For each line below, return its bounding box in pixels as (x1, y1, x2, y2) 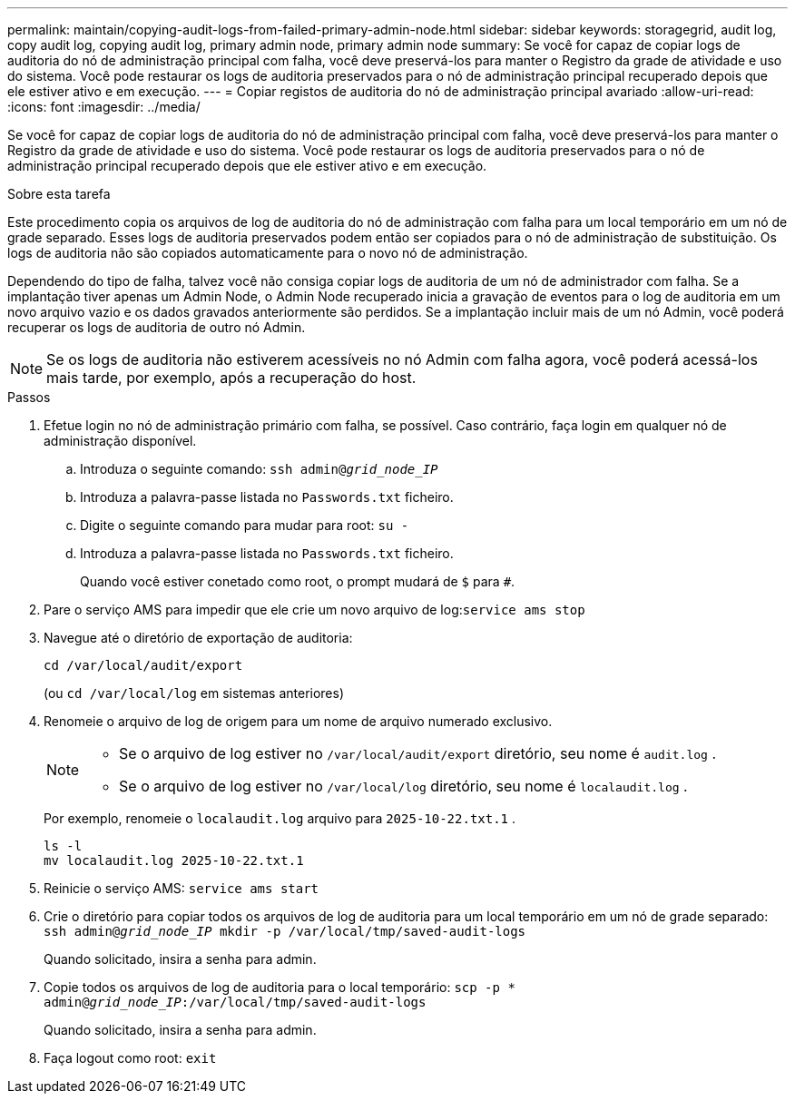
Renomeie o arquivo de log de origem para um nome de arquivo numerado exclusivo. (44, 713, 553, 729)
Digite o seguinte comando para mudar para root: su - (80, 517, 409, 533)
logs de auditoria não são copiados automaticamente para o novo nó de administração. (7, 245, 528, 261)
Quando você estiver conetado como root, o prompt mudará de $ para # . (80, 574, 515, 589)
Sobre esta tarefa (7, 186, 111, 202)
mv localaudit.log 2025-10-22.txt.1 (44, 853, 304, 868)
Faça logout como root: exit (44, 1050, 217, 1066)
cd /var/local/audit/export (44, 658, 243, 673)
